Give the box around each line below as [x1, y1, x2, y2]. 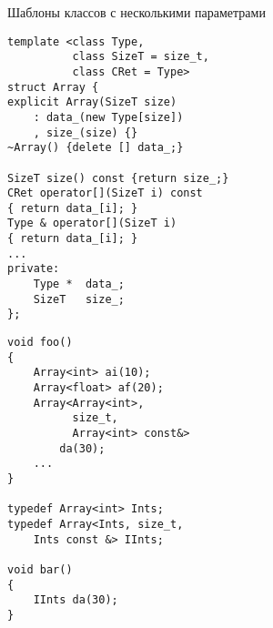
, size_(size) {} [33, 126, 138, 139]
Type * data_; [33, 278, 125, 291]
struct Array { [7, 80, 99, 94]
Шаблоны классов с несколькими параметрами [7, 3, 266, 21]
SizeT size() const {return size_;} [7, 171, 229, 185]
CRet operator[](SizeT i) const [7, 187, 203, 200]
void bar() [7, 562, 73, 576]
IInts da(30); [33, 593, 118, 607]
